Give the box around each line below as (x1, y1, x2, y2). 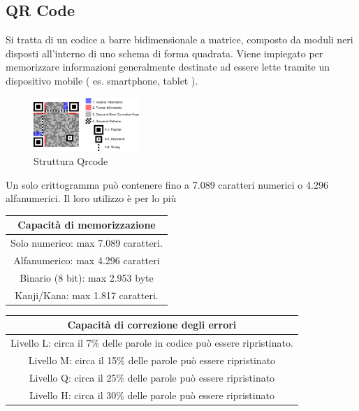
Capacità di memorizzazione (17, 217, 156, 232)
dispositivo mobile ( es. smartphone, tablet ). (6, 73, 198, 87)
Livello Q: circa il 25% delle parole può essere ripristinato (29, 370, 275, 384)
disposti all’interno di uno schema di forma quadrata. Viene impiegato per (6, 45, 323, 60)
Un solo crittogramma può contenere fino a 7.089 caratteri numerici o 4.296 (6, 177, 328, 192)
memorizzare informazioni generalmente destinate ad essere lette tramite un (6, 59, 330, 74)
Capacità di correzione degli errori (67, 317, 237, 332)
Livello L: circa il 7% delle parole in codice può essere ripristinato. (10, 336, 293, 350)
